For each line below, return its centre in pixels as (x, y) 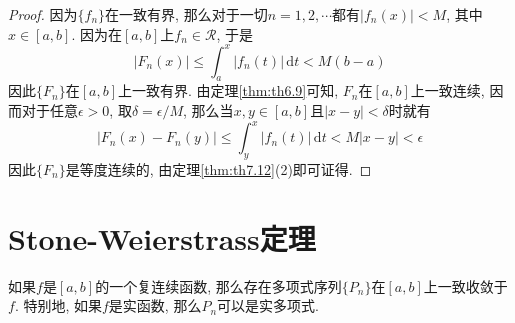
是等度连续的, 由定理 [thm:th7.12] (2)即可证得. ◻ (218, 168)
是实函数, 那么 (155, 305)
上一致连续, (447, 90)
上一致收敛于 (465, 285)
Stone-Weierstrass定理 (162, 237)
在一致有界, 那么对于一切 (186, 14)
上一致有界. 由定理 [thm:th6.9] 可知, (228, 90)
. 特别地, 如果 (58, 305)
